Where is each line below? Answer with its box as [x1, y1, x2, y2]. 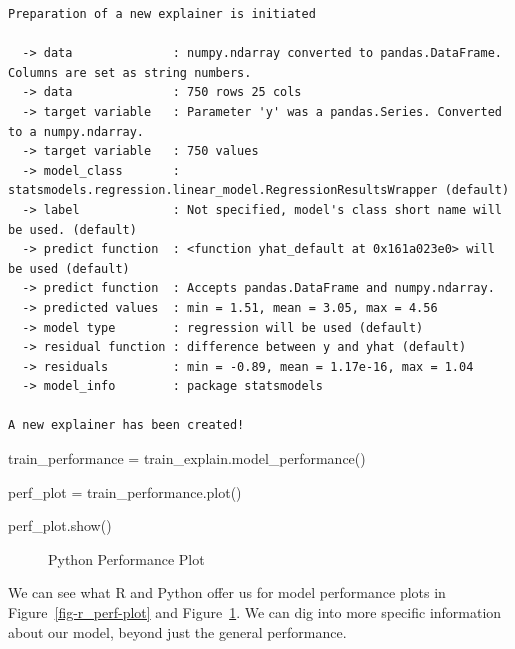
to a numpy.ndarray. [8, 124, 145, 139]
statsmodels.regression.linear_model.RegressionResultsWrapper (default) [8, 183, 510, 198]
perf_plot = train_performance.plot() [8, 481, 242, 502]
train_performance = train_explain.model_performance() [8, 448, 366, 469]
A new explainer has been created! [8, 418, 245, 433]
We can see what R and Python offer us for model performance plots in [8, 582, 446, 603]
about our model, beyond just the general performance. [8, 621, 347, 642]
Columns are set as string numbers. [8, 65, 252, 80]
